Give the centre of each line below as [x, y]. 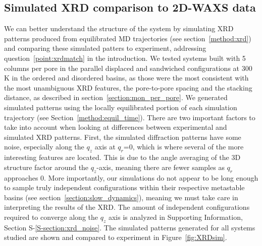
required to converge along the [51, 217]
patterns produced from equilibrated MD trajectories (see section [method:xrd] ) [128, 38]
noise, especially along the [44, 147]
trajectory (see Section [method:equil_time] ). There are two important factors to [130, 117]
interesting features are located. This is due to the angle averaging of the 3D [122, 157]
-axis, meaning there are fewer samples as [161, 167]
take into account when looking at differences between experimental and [116, 127]
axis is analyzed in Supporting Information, [175, 217]
